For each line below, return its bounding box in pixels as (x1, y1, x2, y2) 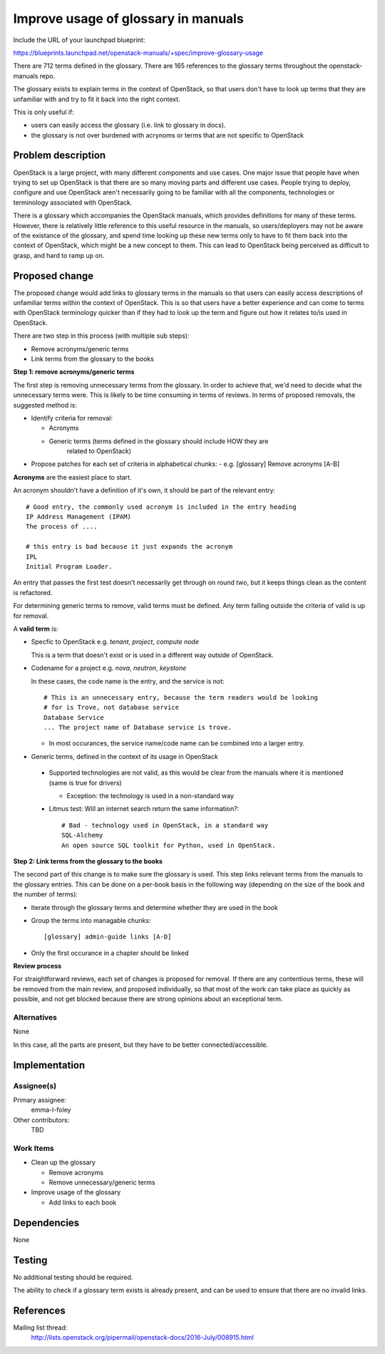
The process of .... (26, 522, 98, 531)
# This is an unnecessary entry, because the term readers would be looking (43, 693, 319, 701)
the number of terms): (13, 890, 78, 899)
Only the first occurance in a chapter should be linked (31, 949, 189, 957)
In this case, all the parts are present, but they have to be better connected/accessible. (13, 1040, 269, 1049)
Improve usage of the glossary (31, 1188, 121, 1197)
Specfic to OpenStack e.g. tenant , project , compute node (31, 638, 200, 646)
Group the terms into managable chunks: (31, 916, 151, 924)
